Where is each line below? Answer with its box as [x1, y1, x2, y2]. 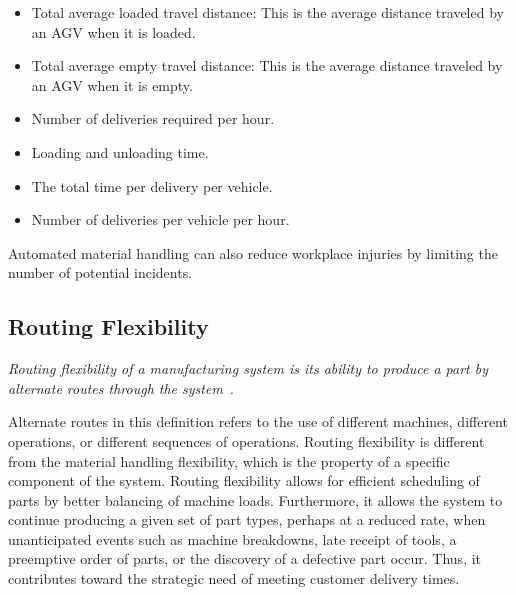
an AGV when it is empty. [31, 74, 193, 95]
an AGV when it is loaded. [31, 21, 196, 42]
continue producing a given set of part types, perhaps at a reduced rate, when [8, 509, 486, 530]
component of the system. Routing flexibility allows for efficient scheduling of [8, 470, 480, 491]
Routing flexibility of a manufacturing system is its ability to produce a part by [8, 358, 488, 379]
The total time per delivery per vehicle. [31, 175, 273, 196]
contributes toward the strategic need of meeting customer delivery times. [8, 568, 460, 589]
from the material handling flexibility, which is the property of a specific [8, 450, 450, 471]
